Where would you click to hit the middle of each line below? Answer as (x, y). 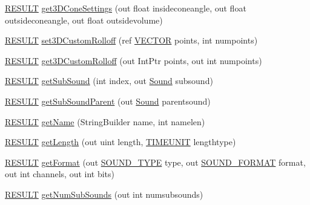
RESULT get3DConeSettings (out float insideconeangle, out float (126, 8)
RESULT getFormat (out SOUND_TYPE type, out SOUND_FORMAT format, (155, 162)
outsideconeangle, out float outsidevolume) (84, 20)
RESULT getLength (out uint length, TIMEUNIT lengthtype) (120, 142)
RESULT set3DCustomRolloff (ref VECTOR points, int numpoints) (131, 40)
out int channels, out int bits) (60, 174)
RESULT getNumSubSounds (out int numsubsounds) (104, 194)
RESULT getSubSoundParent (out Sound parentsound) (108, 101)
